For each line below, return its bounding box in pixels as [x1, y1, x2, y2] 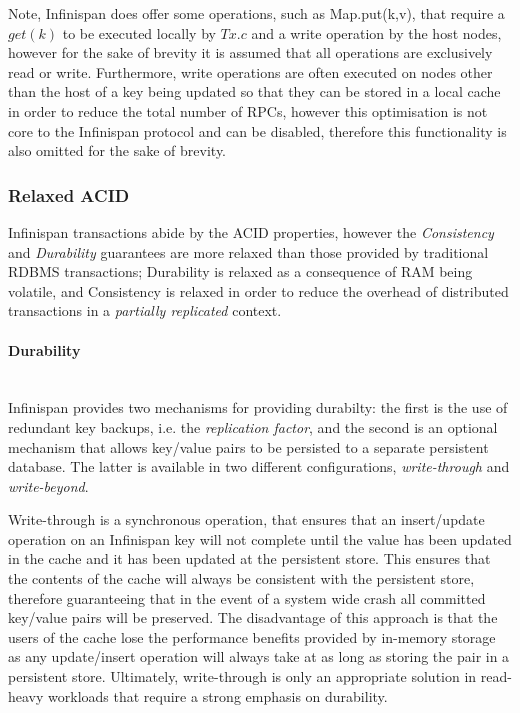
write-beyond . [8, 475, 89, 496]
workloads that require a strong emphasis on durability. [48, 685, 388, 706]
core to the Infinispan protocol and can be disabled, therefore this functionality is [8, 120, 507, 141]
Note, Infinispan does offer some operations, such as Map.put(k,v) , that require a [8, 3, 505, 23]
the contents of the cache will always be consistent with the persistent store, [8, 568, 475, 589]
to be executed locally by [62, 22, 216, 43]
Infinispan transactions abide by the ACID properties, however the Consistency [8, 221, 494, 242]
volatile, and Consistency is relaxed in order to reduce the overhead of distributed [8, 280, 509, 301]
